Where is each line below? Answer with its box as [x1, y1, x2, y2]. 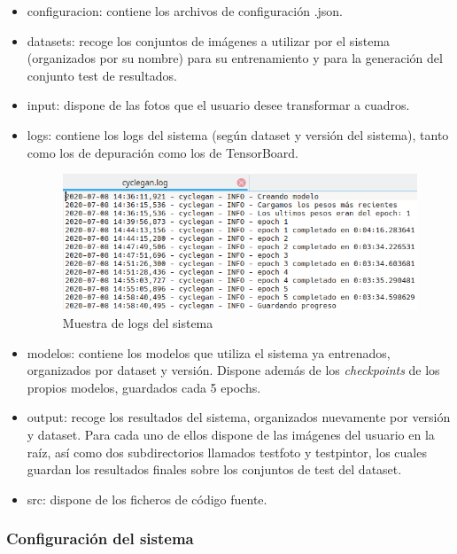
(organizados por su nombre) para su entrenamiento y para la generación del [27, 49, 443, 67]
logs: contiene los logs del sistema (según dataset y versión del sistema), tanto [27, 125, 449, 144]
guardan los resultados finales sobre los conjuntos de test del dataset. [27, 460, 402, 479]
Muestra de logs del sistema [62, 314, 213, 332]
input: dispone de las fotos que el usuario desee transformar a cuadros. [27, 96, 410, 114]
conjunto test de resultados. [27, 66, 177, 84]
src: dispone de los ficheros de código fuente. [27, 489, 267, 508]
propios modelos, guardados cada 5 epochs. [27, 378, 261, 396]
